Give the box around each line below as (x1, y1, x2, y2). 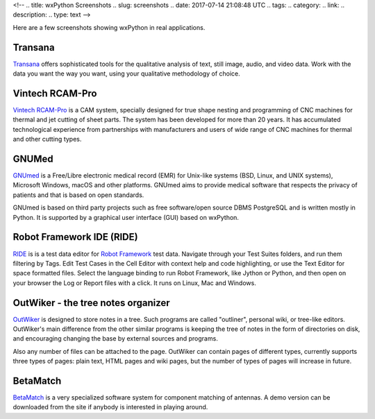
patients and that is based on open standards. (12, 191, 144, 199)
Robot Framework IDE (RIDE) (12, 231, 138, 243)
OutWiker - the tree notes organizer (12, 297, 170, 309)
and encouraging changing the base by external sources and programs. (12, 334, 218, 343)
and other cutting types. (12, 135, 82, 144)
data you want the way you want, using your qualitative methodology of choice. (12, 69, 241, 78)
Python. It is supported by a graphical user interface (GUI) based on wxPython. (12, 213, 240, 221)
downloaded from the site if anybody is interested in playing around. (12, 403, 208, 411)
